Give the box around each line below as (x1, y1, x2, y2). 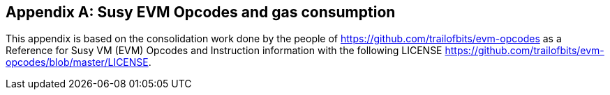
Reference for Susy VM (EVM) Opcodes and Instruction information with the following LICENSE (6, 44, 442, 57)
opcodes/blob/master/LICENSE (6, 56, 149, 69)
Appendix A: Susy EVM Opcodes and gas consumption (6, 3, 396, 21)
